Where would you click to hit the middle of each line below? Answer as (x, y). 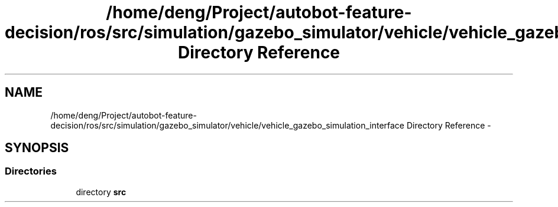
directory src (101, 192)
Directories (31, 171)
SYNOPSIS (37, 148)
